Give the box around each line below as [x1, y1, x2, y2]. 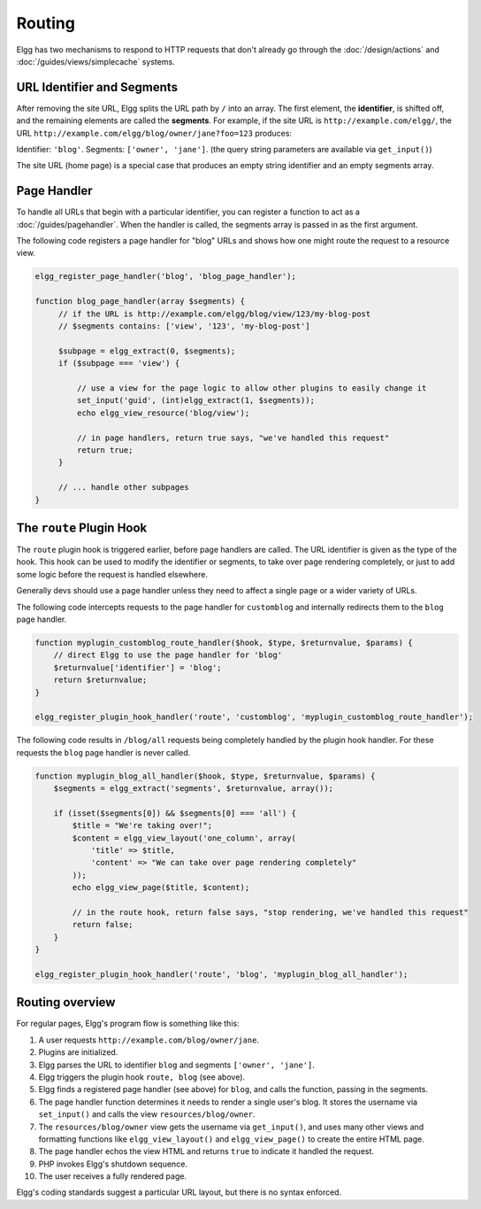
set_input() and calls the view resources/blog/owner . [38, 1109, 256, 1120]
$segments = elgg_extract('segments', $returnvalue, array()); [53, 784, 334, 794]
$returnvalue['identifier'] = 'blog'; [53, 663, 222, 672]
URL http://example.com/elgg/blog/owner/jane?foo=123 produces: [16, 128, 292, 138]
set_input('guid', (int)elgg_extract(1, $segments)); [76, 395, 316, 406]
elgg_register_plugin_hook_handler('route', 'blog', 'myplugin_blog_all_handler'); [34, 969, 408, 979]
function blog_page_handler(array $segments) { [34, 297, 245, 306]
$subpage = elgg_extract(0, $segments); [57, 345, 236, 356]
